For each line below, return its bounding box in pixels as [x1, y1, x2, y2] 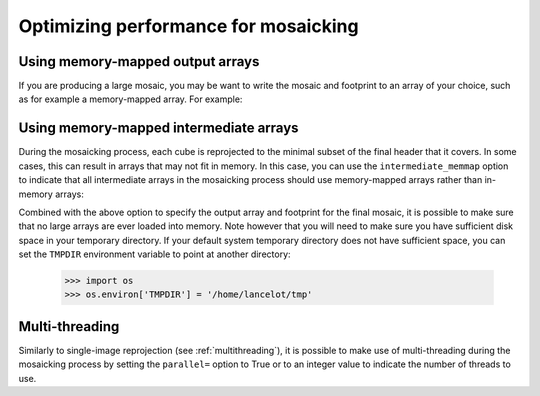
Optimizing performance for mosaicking [18, 15, 359, 37]
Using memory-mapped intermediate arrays [18, 120, 299, 137]
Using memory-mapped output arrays [18, 53, 260, 70]
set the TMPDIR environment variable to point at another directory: [18, 248, 291, 260]
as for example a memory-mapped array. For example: [18, 93, 243, 105]
